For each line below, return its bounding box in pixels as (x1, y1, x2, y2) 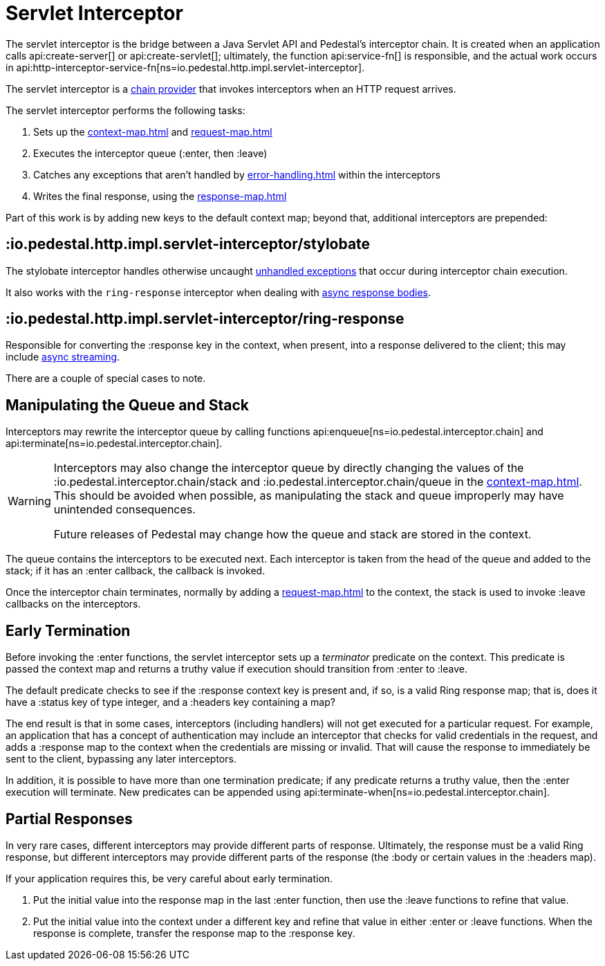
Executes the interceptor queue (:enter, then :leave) (33, 147, 268, 159)
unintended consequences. (53, 502, 196, 517)
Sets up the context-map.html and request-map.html (33, 125, 272, 138)
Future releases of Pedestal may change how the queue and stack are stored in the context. (53, 527, 532, 542)
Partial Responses (6, 810, 133, 828)
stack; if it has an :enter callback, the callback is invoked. (6, 565, 266, 577)
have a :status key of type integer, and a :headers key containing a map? (6, 696, 335, 709)
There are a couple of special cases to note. (6, 372, 206, 385)
